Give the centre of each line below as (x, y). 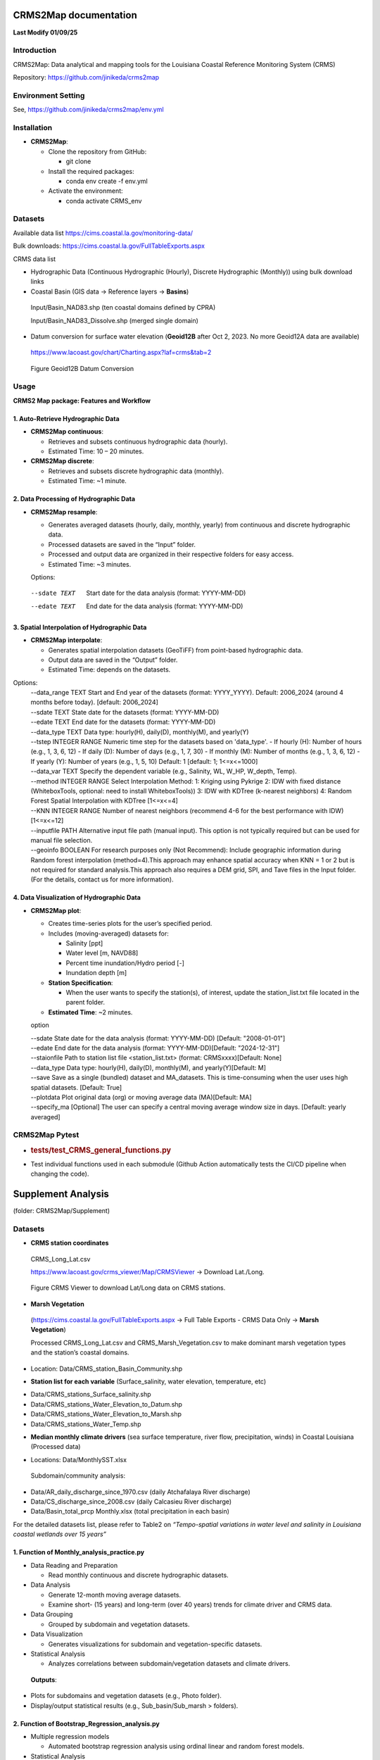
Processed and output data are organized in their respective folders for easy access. (171, 554)
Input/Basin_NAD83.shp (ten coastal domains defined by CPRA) (123, 308)
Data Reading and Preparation (74, 1565)
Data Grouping (52, 1614)
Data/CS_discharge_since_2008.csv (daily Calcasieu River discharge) (131, 1501)
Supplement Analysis (61, 1194)
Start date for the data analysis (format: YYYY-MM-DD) (166, 593)
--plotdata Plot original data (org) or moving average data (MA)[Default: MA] (141, 1097)
